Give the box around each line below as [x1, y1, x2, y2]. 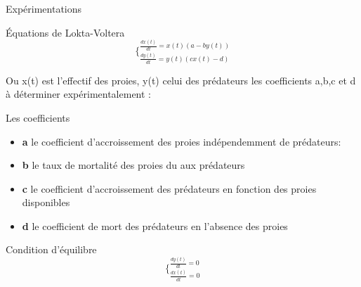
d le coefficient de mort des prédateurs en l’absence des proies [22, 218, 288, 233]
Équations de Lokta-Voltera [6, 25, 125, 39]
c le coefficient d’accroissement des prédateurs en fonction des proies [22, 181, 317, 196]
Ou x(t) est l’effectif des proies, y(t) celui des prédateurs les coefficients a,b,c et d [6, 72, 356, 87]
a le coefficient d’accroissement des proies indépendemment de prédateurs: [22, 134, 341, 148]
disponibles [22, 195, 70, 210]
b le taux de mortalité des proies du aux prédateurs [22, 158, 245, 172]
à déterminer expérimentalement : [6, 87, 151, 101]
